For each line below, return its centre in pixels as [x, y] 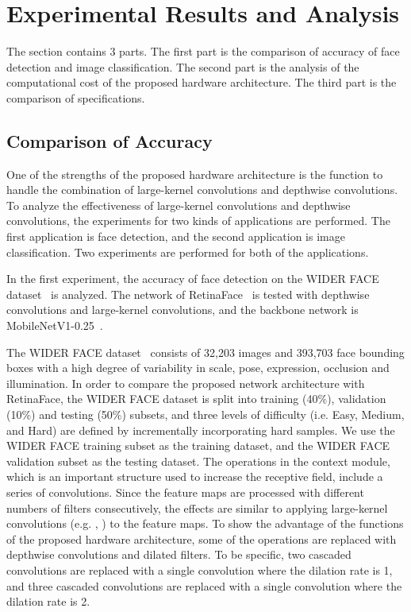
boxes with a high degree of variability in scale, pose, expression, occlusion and [198, 368]
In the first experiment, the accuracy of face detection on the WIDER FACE [193, 279]
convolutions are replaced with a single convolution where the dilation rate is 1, [200, 569]
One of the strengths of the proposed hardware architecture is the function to [195, 174]
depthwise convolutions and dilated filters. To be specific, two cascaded [179, 554]
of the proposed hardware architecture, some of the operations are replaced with [202, 538]
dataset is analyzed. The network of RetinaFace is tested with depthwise [188, 294]
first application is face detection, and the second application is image [176, 236]
